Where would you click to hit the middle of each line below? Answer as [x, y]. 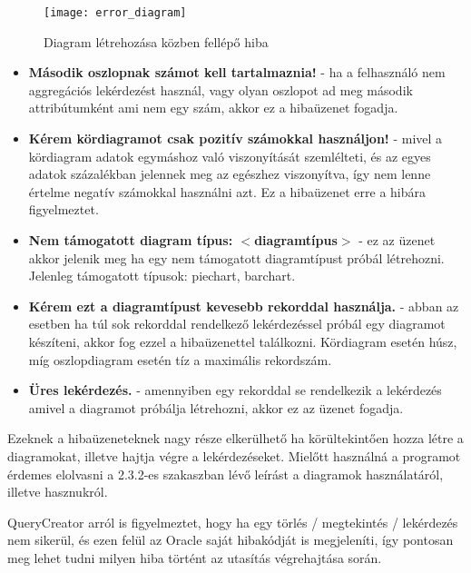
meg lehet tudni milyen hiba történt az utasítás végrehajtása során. [195, 557]
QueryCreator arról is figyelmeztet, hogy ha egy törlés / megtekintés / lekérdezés [233, 522]
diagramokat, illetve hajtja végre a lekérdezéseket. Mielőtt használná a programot [234, 455]
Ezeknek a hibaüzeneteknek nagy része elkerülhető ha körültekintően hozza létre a [235, 438]
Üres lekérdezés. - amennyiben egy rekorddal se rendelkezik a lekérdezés [235, 390]
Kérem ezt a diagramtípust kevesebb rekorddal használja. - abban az [244, 306]
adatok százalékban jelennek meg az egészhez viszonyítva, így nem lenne [230, 174]
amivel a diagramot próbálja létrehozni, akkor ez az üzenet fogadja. [216, 407]
